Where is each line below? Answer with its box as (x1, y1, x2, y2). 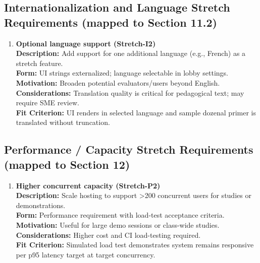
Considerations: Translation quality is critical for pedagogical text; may (16, 87, 244, 98)
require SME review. (16, 97, 79, 108)
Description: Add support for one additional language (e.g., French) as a (16, 48, 246, 58)
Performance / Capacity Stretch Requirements (4, 142, 253, 157)
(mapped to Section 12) (4, 156, 130, 172)
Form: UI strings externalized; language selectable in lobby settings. (16, 68, 228, 78)
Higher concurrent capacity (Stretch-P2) (16, 180, 161, 190)
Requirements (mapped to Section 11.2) (4, 14, 217, 30)
